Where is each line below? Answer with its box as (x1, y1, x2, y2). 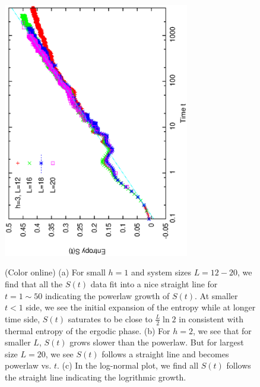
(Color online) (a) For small (5, 266, 106, 278)
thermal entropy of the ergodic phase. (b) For (5, 324, 170, 337)
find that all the (5, 277, 63, 290)
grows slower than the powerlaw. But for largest (69, 336, 244, 348)
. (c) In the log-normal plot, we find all (57, 359, 199, 372)
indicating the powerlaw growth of (45, 289, 170, 302)
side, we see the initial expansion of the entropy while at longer (26, 301, 256, 313)
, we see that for (192, 324, 252, 337)
